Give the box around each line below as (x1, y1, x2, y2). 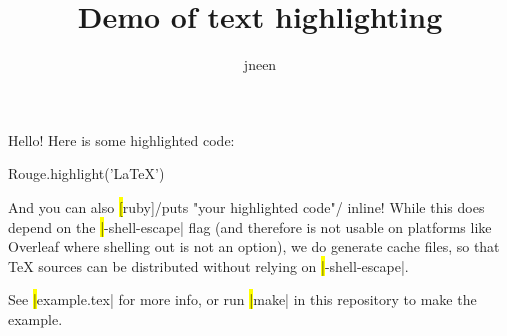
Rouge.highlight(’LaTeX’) (8, 163, 165, 184)
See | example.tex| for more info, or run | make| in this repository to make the (8, 289, 477, 310)
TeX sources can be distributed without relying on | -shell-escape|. (8, 255, 409, 276)
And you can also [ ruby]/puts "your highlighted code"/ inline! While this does (8, 196, 485, 217)
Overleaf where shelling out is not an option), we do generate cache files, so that (8, 236, 500, 257)
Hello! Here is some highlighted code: (8, 129, 235, 150)
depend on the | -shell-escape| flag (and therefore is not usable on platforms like (8, 216, 492, 237)
